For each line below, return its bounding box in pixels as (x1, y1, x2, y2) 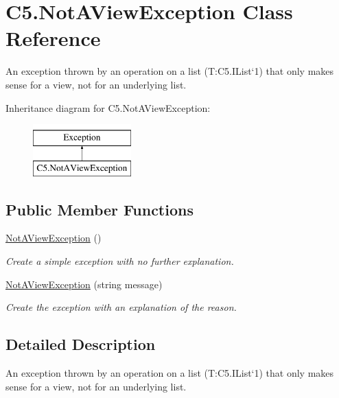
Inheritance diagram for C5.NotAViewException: (5, 100, 211, 115)
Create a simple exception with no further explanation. (5, 254, 234, 268)
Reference (5, 24, 101, 52)
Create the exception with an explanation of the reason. (5, 300, 237, 314)
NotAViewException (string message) (5, 277, 163, 291)
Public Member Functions (5, 198, 194, 220)
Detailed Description (5, 333, 156, 355)
